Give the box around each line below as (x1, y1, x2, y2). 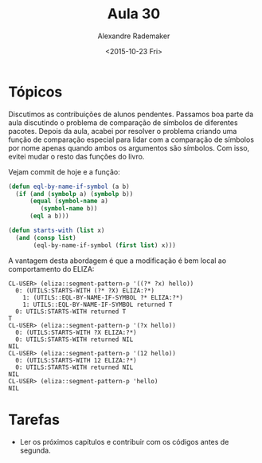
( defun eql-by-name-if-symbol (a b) (8, 182, 130, 190)
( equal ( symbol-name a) (29, 197, 109, 206)
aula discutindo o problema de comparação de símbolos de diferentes (8, 117, 238, 128)
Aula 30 (107, 5, 161, 23)
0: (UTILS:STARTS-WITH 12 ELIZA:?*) (15, 356, 137, 364)
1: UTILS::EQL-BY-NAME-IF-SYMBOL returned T (22, 300, 173, 308)
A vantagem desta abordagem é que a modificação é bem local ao (8, 256, 227, 265)
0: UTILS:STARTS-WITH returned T (15, 308, 127, 316)
